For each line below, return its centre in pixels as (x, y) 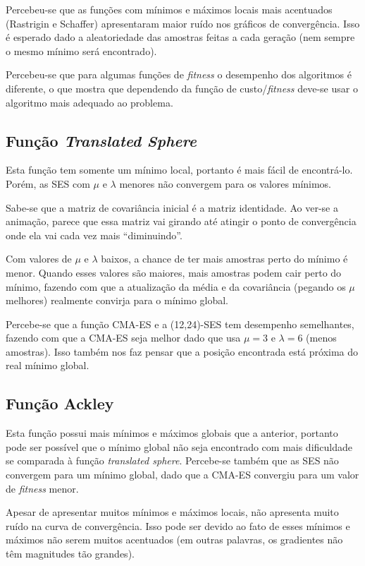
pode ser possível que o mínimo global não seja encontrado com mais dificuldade (179, 446)
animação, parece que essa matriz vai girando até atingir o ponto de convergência (181, 221)
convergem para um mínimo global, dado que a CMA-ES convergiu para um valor (182, 475)
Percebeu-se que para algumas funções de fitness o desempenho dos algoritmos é (179, 74)
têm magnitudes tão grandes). (70, 554)
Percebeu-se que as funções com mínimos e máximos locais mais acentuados (169, 9)
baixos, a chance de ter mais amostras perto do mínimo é (224, 259)
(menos (321, 338)
